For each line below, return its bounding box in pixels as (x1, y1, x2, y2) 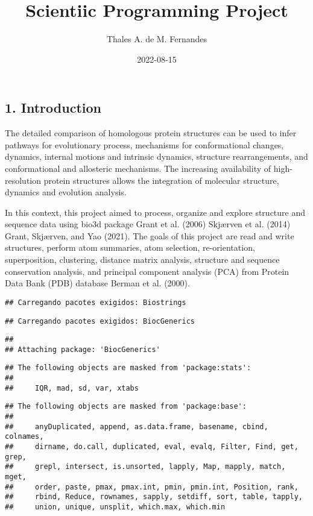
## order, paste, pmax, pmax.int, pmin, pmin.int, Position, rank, (5, 482, 299, 491)
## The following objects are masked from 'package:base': (5, 402, 247, 411)
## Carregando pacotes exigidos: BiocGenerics (5, 316, 195, 326)
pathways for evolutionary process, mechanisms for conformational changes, (5, 138, 284, 151)
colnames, (5, 432, 44, 441)
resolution (5, 174, 42, 186)
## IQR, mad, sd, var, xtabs (5, 383, 139, 392)
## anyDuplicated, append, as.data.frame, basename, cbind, (5, 422, 268, 431)
